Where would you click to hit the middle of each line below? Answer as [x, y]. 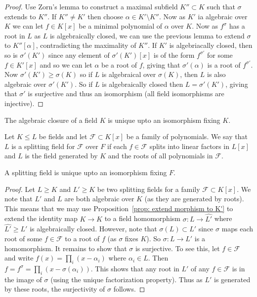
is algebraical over [129, 74]
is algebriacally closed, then [211, 45]
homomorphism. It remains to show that [66, 248]
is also [216, 74]
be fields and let [63, 136]
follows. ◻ [129, 289]
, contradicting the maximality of [86, 45]
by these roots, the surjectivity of [55, 289]
